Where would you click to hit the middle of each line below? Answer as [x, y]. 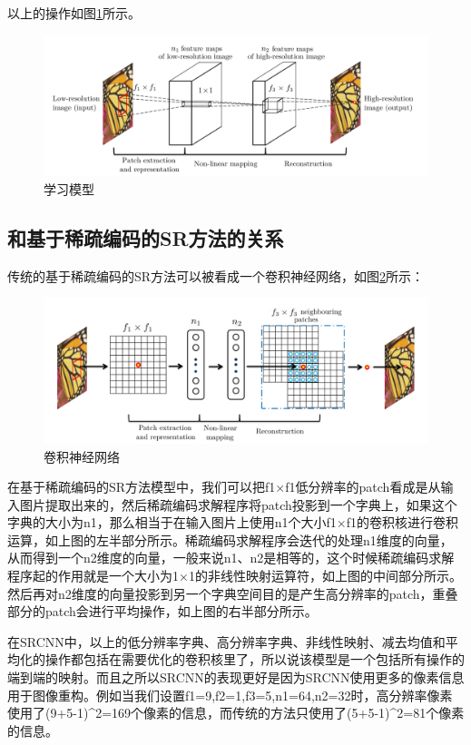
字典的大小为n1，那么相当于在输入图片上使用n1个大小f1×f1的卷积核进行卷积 [233, 522]
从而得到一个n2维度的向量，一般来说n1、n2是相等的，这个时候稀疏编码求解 [231, 558]
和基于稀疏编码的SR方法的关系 [146, 237]
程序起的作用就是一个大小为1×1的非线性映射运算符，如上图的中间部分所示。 [235, 576]
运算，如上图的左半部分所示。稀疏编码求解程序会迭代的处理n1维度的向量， [230, 539]
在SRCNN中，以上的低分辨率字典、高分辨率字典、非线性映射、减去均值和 [226, 641]
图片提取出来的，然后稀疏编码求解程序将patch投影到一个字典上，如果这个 [238, 504]
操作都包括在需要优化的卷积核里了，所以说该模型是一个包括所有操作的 [255, 659]
